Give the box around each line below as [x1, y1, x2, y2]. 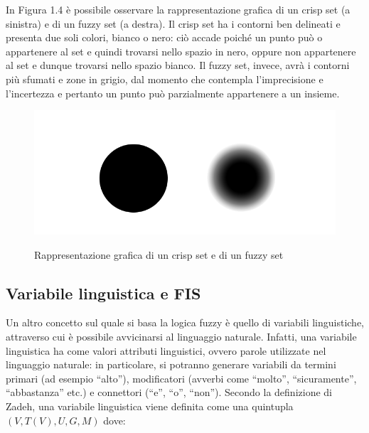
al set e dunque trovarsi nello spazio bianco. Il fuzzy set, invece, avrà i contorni [6, 58, 350, 73]
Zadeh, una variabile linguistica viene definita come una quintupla [6, 399, 294, 413]
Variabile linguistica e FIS [6, 282, 201, 304]
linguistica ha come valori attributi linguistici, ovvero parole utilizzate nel [6, 343, 326, 358]
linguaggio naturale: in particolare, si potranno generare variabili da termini [6, 357, 336, 372]
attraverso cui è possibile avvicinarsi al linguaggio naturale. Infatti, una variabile [6, 329, 357, 344]
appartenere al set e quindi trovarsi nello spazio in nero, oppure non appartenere [6, 43, 356, 58]
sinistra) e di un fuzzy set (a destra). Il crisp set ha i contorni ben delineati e [6, 16, 341, 31]
